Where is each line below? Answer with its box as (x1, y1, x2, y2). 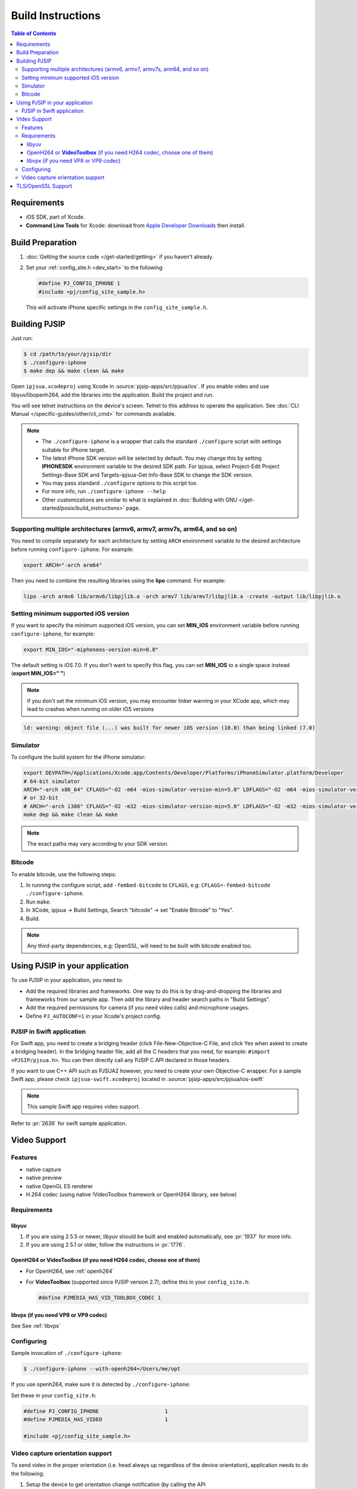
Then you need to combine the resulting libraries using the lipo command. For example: (11, 577, 226, 584)
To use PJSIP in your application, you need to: (11, 977, 123, 984)
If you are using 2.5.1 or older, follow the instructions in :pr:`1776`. (26, 1241, 186, 1248)
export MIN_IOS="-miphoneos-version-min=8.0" (23, 646, 159, 653)
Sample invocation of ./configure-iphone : (11, 1350, 123, 1357)
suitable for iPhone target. (42, 446, 106, 453)
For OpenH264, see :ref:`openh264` (26, 1267, 114, 1275)
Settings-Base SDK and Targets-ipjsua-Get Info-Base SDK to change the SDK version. (42, 471, 253, 478)
